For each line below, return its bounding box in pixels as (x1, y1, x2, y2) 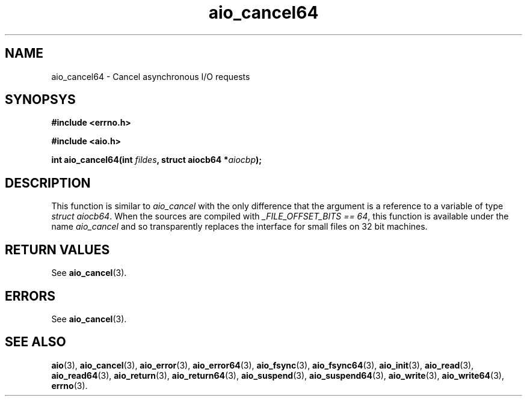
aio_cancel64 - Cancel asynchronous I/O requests (51, 71, 250, 82)
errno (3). (51, 380, 88, 391)
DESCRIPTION (5, 175, 91, 191)
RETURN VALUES (5, 242, 110, 257)
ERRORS (5, 288, 56, 304)
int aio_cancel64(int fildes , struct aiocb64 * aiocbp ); (51, 155, 262, 165)
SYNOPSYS (5, 92, 76, 108)
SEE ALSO (5, 334, 66, 350)
